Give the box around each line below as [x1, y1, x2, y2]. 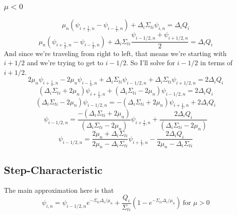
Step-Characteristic [4, 162, 103, 177]
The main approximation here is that [4, 185, 114, 195]
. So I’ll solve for [126, 57, 175, 68]
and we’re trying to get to [27, 57, 104, 68]
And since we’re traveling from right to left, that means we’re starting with [4, 48, 227, 58]
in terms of [200, 57, 233, 68]
